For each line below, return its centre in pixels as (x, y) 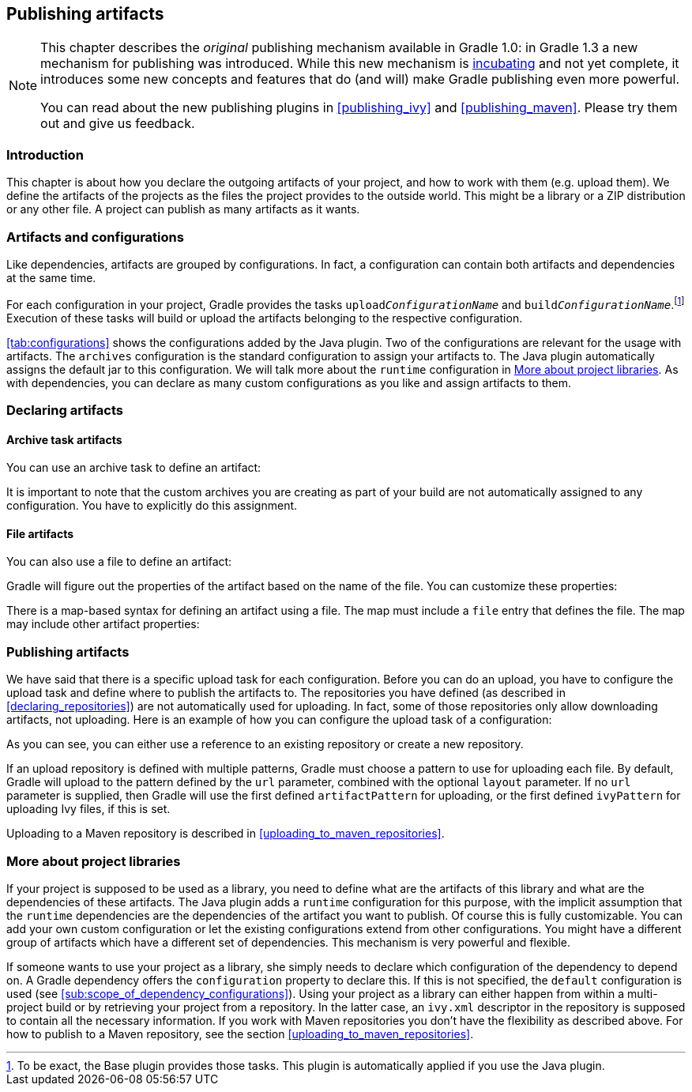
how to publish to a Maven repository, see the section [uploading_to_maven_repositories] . (240, 1034)
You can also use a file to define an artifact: (119, 562)
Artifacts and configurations (95, 237)
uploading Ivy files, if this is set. (88, 809)
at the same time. (51, 277)
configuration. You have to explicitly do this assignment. (152, 506)
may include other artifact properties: (103, 624)
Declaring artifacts (65, 410)
